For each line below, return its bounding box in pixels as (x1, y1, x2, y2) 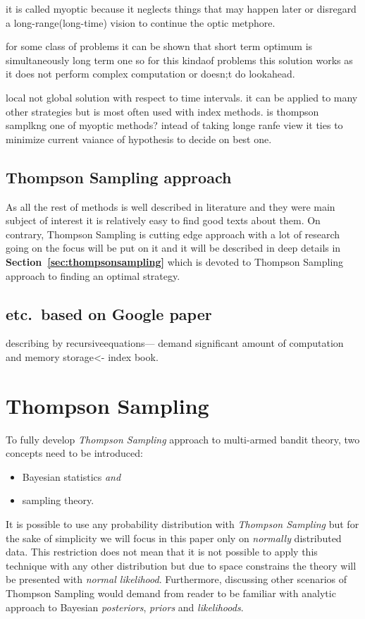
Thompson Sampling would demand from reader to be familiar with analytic (6, 585, 336, 600)
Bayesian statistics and (22, 469, 121, 484)
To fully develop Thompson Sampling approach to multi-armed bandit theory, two (6, 431, 360, 446)
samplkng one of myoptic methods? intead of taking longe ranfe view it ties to (6, 118, 343, 133)
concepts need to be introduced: (6, 446, 143, 460)
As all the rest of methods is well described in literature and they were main (6, 199, 335, 214)
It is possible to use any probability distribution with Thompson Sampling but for (6, 517, 359, 531)
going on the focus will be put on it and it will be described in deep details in (6, 240, 341, 255)
